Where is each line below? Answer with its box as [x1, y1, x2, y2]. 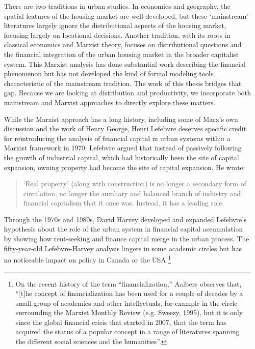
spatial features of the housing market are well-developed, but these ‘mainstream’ [4, 10, 249, 21]
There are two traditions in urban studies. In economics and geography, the [4, 1, 230, 11]
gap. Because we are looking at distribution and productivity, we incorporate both [4, 87, 251, 98]
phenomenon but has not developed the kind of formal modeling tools [4, 68, 214, 79]
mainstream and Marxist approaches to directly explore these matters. [4, 97, 216, 107]
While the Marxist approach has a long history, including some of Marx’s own [4, 114, 238, 124]
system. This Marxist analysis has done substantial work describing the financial [4, 58, 246, 69]
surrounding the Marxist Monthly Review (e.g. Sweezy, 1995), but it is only [15, 307, 243, 318]
